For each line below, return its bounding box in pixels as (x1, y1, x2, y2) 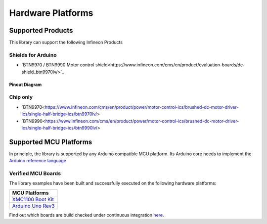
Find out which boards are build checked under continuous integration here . (9, 212, 164, 218)
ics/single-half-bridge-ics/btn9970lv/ (21, 111, 97, 117)
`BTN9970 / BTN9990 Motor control (21, 62, 94, 68)
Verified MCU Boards (9, 170, 61, 177)
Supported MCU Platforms (9, 137, 92, 146)
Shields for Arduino (9, 51, 57, 58)
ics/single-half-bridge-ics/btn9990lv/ (21, 125, 98, 131)
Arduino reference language (9, 158, 67, 164)
